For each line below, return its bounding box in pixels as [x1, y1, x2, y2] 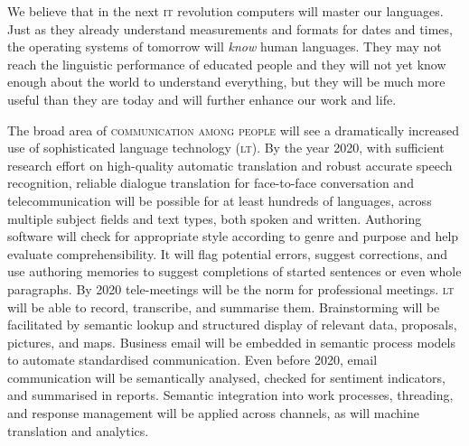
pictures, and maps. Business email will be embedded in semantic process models [7, 332, 455, 351]
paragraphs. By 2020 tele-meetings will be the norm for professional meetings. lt [7, 279, 455, 298]
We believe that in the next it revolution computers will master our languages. [7, 2, 444, 20]
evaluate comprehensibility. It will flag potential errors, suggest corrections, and [7, 244, 448, 263]
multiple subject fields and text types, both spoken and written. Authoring [7, 209, 422, 228]
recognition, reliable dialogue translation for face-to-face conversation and [7, 173, 414, 192]
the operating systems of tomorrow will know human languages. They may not [7, 37, 442, 56]
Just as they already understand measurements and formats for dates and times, [7, 19, 453, 38]
